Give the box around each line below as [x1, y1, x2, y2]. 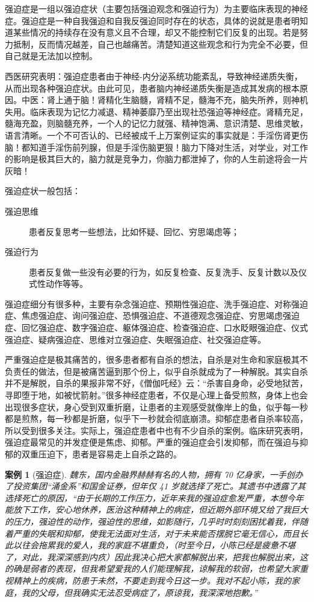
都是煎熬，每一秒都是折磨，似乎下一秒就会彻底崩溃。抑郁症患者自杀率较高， [5, 412, 308, 425]
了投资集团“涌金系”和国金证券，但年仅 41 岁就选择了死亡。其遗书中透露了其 [5, 480, 306, 492]
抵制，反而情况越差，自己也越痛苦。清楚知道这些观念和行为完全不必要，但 [13, 37, 308, 50]
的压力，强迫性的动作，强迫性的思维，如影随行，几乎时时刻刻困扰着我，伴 [5, 515, 300, 527]
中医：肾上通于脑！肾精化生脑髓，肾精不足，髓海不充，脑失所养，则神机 [21, 93, 308, 106]
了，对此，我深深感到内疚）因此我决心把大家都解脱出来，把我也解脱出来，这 [5, 550, 308, 563]
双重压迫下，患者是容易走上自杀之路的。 [21, 448, 182, 460]
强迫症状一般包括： [5, 184, 81, 197]
